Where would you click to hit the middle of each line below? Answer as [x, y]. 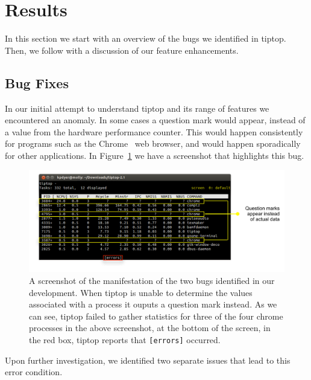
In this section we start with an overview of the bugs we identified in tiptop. [146, 38]
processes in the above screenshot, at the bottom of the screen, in [150, 328]
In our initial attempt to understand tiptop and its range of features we [137, 108]
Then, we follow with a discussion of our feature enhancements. [122, 50]
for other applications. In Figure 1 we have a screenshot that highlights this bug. [155, 155]
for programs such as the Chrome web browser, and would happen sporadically [153, 143]
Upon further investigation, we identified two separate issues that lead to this [148, 360]
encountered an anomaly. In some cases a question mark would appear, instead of [155, 120]
